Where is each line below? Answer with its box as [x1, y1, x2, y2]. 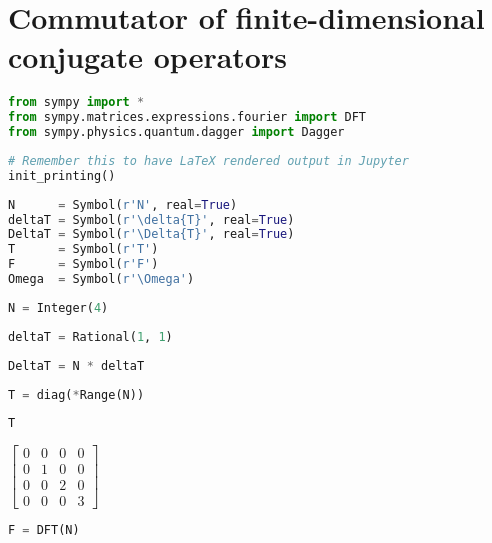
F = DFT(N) [8, 523, 80, 538]
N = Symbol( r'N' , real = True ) [8, 197, 238, 212]
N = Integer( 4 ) [8, 300, 109, 315]
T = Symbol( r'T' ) [8, 242, 159, 257]
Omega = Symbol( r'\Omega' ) [8, 272, 195, 287]
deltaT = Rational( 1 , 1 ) [8, 329, 173, 344]
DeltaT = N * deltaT [8, 358, 145, 373]
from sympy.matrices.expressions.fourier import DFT [8, 110, 366, 125]
